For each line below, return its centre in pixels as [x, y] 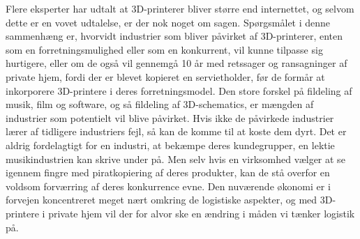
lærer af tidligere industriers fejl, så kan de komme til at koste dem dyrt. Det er [176, 131]
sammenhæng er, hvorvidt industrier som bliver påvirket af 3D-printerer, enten [174, 36]
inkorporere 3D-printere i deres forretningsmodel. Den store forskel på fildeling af [179, 90]
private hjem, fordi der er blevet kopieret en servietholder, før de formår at [165, 76]
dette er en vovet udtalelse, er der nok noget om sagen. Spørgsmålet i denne [168, 22]
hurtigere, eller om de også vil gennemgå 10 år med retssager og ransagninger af [177, 63]
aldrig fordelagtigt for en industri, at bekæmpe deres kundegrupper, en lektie [170, 145]
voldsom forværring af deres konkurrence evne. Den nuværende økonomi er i [168, 186]
